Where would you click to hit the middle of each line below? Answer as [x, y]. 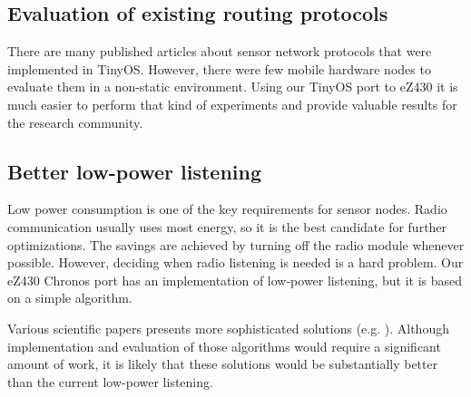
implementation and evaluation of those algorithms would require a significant [224, 346]
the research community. [75, 122]
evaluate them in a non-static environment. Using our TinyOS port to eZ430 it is [233, 87]
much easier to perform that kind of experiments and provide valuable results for [232, 104]
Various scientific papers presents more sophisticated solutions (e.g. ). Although [228, 328]
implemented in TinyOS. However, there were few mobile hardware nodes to [219, 68]
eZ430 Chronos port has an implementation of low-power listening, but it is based [235, 280]
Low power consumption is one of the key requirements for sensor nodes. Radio [227, 209]
